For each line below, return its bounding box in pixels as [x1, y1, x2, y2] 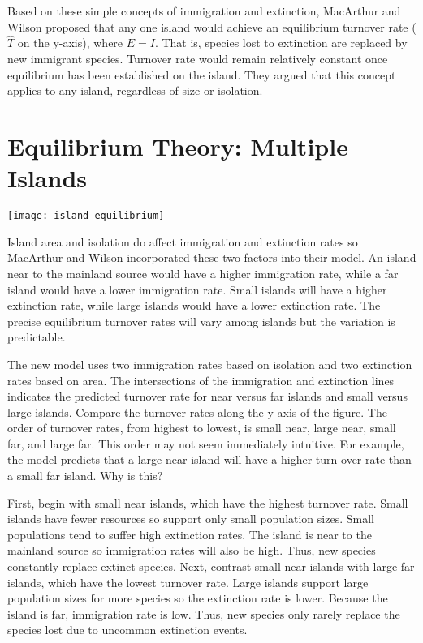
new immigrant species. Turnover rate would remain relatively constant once [7, 50, 388, 66]
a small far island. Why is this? [7, 467, 163, 484]
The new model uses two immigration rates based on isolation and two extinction [7, 355, 412, 372]
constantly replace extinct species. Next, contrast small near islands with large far [7, 558, 415, 575]
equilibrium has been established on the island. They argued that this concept [7, 66, 396, 83]
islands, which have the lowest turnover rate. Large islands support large [7, 573, 369, 590]
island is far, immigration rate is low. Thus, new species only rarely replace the [7, 605, 400, 622]
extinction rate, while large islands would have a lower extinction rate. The [7, 297, 381, 314]
